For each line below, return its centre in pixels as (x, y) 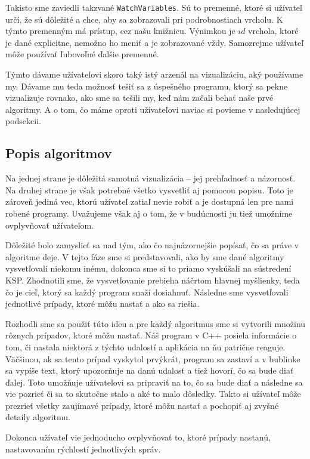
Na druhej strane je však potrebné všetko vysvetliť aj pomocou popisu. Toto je (149, 190)
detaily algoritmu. (38, 417)
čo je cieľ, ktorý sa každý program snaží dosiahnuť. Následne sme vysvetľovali (147, 292)
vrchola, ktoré (273, 31)
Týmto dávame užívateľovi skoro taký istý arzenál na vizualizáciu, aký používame (154, 74)
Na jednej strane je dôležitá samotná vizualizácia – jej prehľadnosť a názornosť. (151, 178)
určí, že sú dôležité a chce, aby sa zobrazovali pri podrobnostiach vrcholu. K (144, 19)
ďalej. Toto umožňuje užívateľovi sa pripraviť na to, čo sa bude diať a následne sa (154, 382)
